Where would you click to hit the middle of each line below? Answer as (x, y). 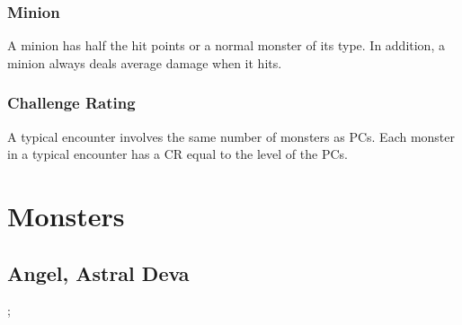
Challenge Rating (71, 103)
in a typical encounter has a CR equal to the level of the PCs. (178, 154)
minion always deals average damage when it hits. (145, 62)
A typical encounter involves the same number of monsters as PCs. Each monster (231, 136)
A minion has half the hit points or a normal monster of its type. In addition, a (226, 45)
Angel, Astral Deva (98, 272)
